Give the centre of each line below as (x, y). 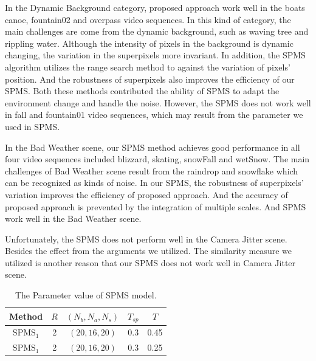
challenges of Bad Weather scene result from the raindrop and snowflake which (152, 170)
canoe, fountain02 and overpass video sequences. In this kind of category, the (148, 19)
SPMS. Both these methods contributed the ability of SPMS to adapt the (142, 91)
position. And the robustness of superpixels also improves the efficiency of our (150, 79)
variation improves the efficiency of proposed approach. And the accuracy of (146, 194)
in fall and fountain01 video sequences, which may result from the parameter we (154, 115)
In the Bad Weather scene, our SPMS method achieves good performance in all (153, 147)
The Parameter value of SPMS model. (86, 295)
